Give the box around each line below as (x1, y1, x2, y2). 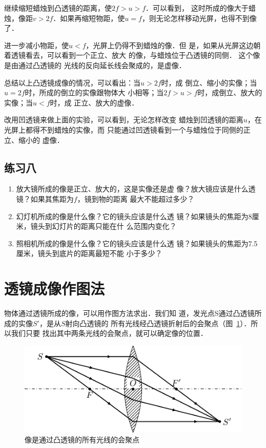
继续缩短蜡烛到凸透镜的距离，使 (4, 3, 112, 13)
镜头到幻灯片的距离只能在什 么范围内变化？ (30, 221, 177, 231)
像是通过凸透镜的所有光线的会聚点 (25, 434, 139, 445)
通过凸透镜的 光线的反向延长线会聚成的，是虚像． (18, 59, 186, 70)
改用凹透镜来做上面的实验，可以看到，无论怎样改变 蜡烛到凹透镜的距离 (4, 114, 243, 125)
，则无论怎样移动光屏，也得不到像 (141, 12, 257, 23)
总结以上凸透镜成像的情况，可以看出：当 (4, 77, 140, 88)
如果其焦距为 (30, 193, 74, 204)
